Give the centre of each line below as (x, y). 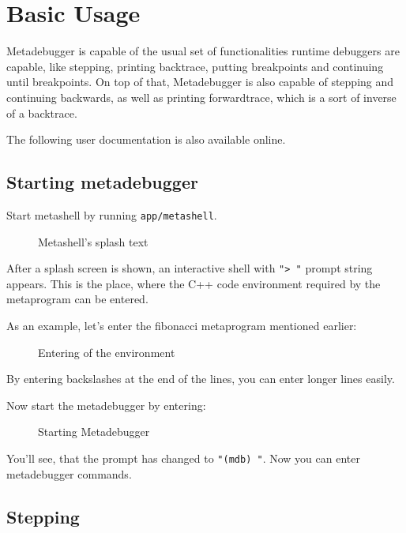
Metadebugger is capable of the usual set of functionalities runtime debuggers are (203, 51)
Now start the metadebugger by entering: (106, 405)
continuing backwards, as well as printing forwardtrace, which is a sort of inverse (201, 97)
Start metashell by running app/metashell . (112, 214)
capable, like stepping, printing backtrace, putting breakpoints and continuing (195, 66)
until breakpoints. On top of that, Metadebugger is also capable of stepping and (200, 82)
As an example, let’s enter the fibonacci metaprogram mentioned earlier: (182, 325)
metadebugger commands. (69, 473)
